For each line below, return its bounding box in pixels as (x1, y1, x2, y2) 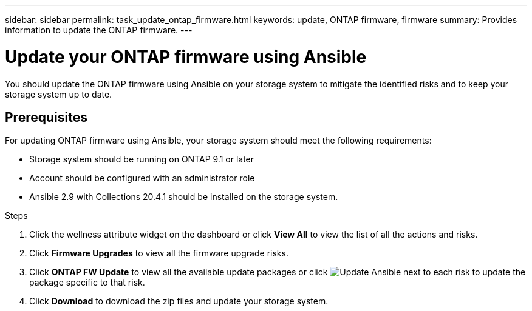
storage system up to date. (5, 89, 112, 99)
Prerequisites (5, 109, 87, 125)
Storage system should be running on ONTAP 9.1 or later (29, 154, 254, 165)
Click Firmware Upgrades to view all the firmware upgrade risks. (29, 248, 288, 259)
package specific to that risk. (29, 277, 145, 288)
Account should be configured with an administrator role (29, 173, 255, 184)
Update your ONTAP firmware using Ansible (5, 46, 367, 67)
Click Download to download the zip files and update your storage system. (29, 296, 329, 307)
